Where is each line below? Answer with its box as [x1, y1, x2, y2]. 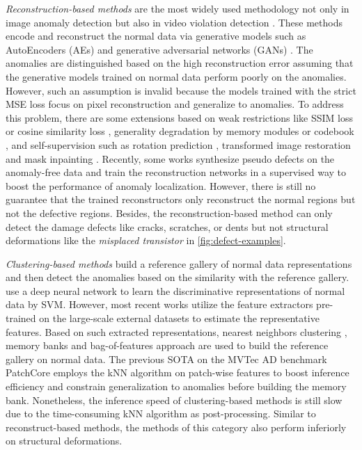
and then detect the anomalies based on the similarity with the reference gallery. [6, 270, 349, 284]
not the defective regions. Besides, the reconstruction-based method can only [6, 205, 333, 220]
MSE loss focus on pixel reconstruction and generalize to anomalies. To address [6, 97, 344, 111]
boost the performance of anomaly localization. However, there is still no [6, 178, 316, 193]
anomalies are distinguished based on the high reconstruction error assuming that [6, 56, 354, 70]
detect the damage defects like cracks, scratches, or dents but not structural [6, 219, 329, 234]
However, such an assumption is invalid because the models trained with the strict [6, 83, 356, 97]
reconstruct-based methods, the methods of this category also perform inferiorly [6, 419, 347, 434]
